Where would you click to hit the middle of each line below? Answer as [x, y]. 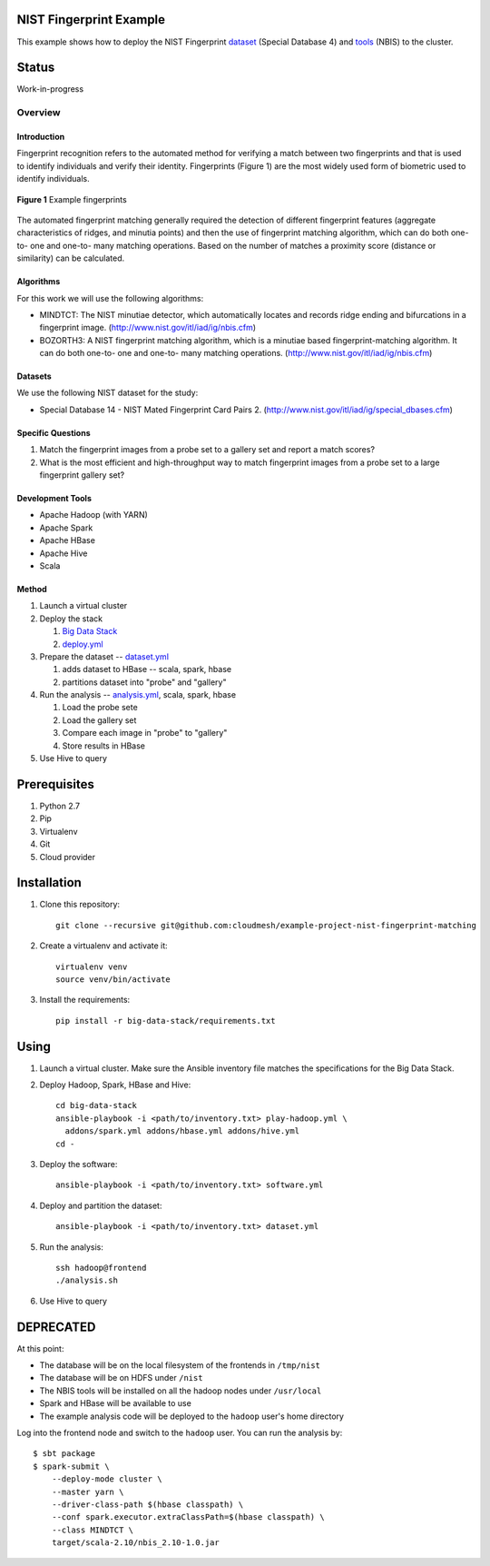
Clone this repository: [80, 905]
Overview [39, 113]
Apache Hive [64, 553]
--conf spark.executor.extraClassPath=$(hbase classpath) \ [188, 1517]
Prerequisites [55, 784]
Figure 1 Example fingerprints [72, 199]
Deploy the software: [78, 1165]
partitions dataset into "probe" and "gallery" [144, 682]
